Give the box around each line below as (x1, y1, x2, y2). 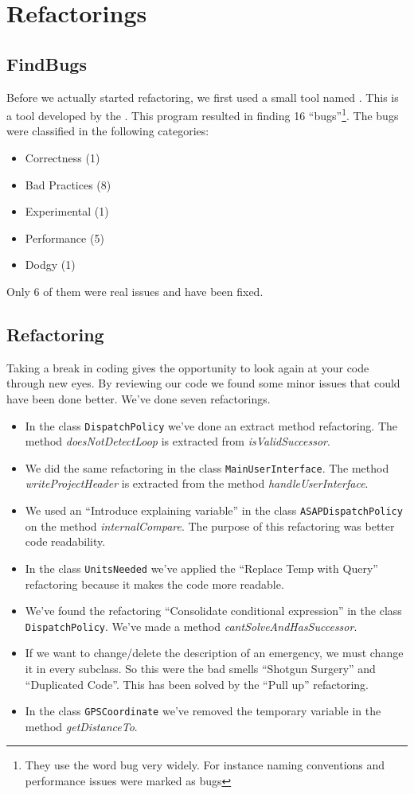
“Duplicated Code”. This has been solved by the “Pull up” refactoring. (25, 675, 369, 692)
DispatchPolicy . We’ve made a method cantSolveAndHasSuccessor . (25, 617, 357, 634)
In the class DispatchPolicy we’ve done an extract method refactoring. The (25, 417, 397, 434)
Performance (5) (25, 229, 104, 246)
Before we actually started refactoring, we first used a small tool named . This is (6, 88, 399, 105)
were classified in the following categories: (6, 123, 209, 139)
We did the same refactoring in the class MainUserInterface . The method (25, 459, 389, 476)
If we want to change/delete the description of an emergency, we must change (25, 644, 404, 661)
